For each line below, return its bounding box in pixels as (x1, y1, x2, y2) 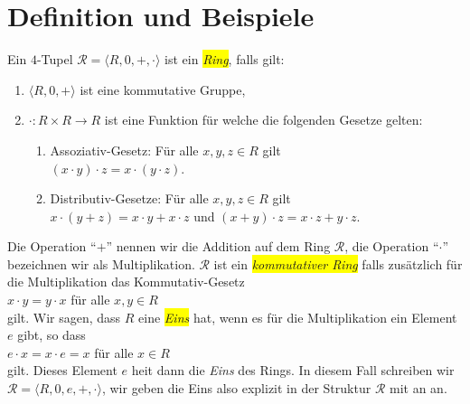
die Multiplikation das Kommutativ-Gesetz (7, 272, 245, 291)
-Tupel (36, 50, 73, 69)
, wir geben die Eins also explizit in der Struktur (101, 379, 371, 398)
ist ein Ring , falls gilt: (164, 50, 285, 69)
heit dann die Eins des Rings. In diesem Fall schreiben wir (131, 361, 455, 380)
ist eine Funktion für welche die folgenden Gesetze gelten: (104, 110, 423, 129)
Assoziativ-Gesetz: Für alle (50, 140, 199, 159)
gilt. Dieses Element (7, 361, 117, 380)
